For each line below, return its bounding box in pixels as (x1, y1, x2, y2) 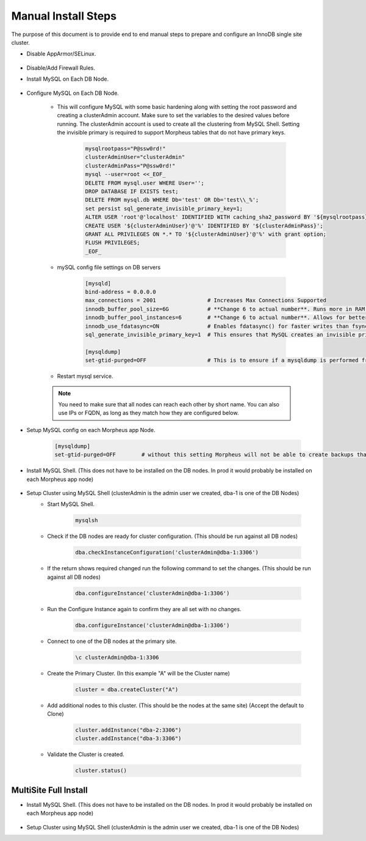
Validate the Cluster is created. (47, 751, 124, 758)
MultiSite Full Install (11, 785, 88, 795)
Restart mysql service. (57, 373, 113, 380)
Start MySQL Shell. (47, 501, 95, 508)
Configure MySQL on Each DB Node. (26, 89, 119, 97)
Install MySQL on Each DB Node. (26, 75, 109, 83)
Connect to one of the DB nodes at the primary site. (47, 637, 177, 645)
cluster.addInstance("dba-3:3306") (75, 735, 182, 742)
